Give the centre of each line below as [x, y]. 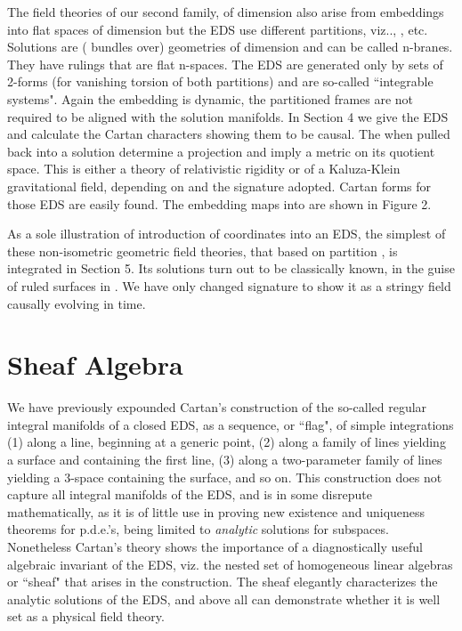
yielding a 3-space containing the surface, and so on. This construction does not [225, 477]
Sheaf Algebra [95, 364]
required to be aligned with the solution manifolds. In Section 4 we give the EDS [228, 116]
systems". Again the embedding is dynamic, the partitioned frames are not [211, 98]
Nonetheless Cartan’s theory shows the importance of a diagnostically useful [215, 546]
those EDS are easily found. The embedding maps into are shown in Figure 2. [219, 203]
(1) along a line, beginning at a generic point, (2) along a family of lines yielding [227, 442]
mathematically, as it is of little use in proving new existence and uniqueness [216, 511]
